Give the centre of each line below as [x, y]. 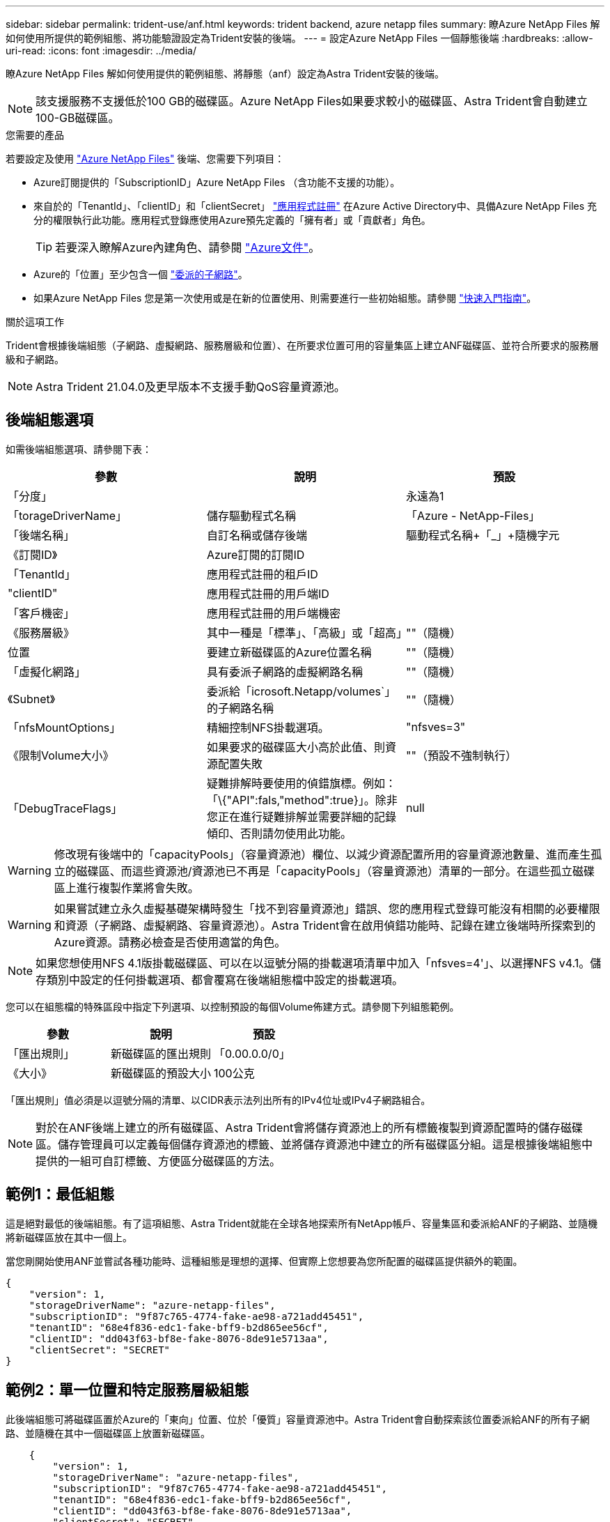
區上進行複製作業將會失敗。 [126, 887]
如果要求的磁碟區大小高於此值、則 [296, 747]
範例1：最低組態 [60, 1194]
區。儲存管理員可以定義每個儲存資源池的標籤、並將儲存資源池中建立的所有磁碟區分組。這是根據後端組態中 [314, 1144]
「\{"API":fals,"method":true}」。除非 [302, 800]
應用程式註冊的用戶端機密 [273, 613]
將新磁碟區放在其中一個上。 [69, 1237]
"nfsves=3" [436, 727]
